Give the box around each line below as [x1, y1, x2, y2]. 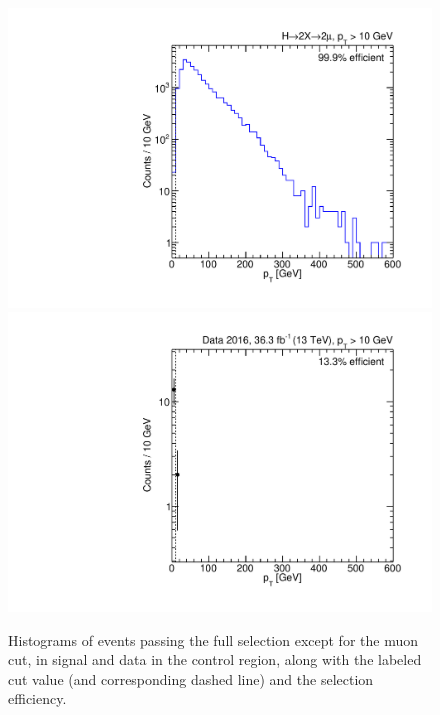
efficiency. [8, 688, 67, 709]
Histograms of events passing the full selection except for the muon [8, 629, 419, 650]
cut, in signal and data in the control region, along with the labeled [8, 649, 422, 670]
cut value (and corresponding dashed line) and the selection [8, 668, 374, 689]
